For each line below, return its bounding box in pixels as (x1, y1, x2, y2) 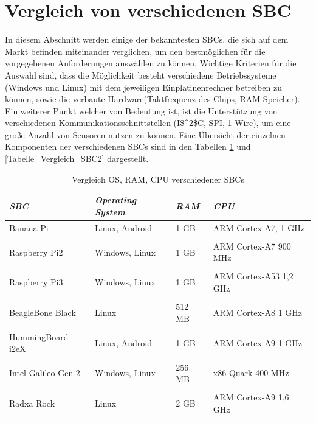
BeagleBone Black (9, 306, 76, 318)
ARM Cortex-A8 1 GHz (213, 306, 303, 318)
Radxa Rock (9, 397, 55, 410)
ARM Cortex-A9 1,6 (213, 391, 289, 404)
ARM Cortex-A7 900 (213, 239, 291, 252)
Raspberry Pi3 (9, 276, 63, 288)
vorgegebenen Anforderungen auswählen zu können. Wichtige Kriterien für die (5, 57, 297, 69)
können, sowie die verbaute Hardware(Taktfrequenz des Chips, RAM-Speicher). (5, 93, 300, 105)
